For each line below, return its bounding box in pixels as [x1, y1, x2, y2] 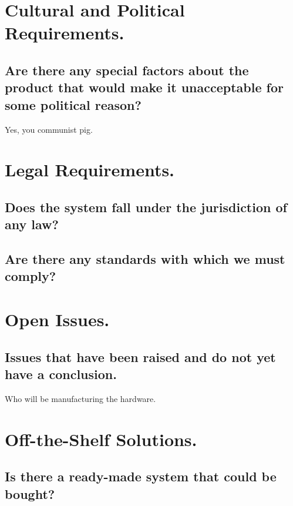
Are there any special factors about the [5, 61, 249, 79]
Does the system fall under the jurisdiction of [5, 197, 287, 216]
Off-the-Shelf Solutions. [5, 427, 197, 451]
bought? [5, 484, 55, 502]
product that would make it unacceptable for [5, 78, 284, 96]
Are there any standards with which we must [5, 250, 285, 268]
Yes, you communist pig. [5, 123, 93, 135]
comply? [5, 267, 56, 285]
